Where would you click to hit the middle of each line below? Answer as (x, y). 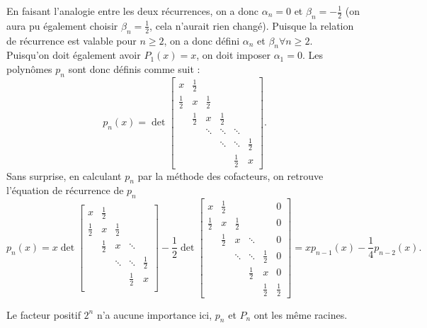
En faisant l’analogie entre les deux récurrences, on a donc (133, 11)
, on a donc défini (202, 40)
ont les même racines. (301, 314)
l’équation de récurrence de (65, 190)
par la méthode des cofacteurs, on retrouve (230, 175)
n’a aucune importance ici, (154, 314)
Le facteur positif (44, 314)
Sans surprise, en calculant (64, 175)
